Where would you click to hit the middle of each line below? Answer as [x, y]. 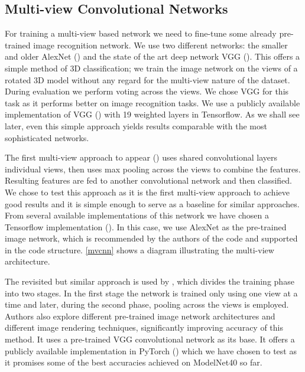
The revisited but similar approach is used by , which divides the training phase [150, 281]
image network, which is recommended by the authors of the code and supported [151, 238]
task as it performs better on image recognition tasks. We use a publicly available [152, 102]
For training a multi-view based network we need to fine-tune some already [141, 33]
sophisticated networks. [47, 137]
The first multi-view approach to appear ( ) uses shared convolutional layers [141, 157]
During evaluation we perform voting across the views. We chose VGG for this [147, 91]
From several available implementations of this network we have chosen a [137, 215]
